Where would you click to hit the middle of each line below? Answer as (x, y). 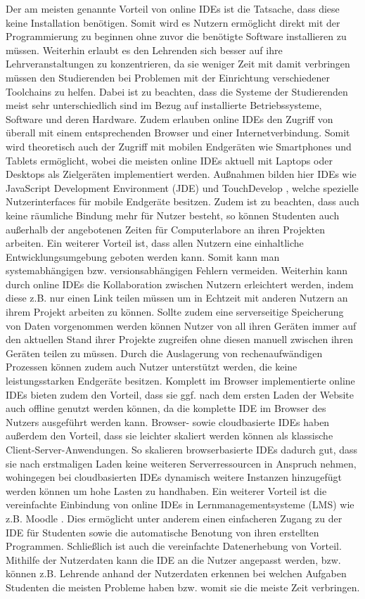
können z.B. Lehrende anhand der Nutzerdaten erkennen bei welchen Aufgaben (176, 573)
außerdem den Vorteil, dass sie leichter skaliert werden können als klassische (169, 436)
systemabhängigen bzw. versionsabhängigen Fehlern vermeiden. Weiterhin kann (177, 270)
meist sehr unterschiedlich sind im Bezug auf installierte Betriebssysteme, (164, 105)
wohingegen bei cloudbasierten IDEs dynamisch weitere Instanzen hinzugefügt (174, 477)
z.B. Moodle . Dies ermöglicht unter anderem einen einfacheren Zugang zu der (174, 518)
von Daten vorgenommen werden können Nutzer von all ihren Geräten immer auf (181, 325)
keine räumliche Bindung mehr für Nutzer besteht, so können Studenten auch (173, 215)
